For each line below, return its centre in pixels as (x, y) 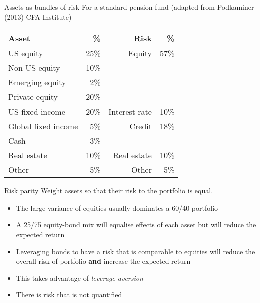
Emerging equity (37, 82)
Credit (141, 126)
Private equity (33, 97)
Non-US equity (34, 68)
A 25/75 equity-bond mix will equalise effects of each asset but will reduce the (136, 224)
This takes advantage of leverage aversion (79, 278)
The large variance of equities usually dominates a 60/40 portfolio (117, 207)
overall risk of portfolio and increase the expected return (103, 261)
